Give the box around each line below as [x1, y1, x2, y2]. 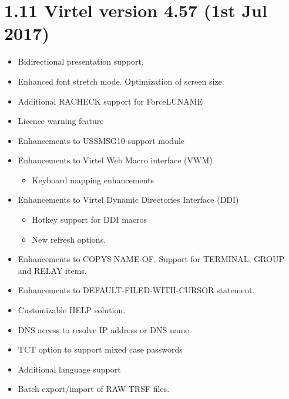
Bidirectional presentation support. [18, 55, 144, 68]
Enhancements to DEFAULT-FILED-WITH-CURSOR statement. [18, 284, 255, 296]
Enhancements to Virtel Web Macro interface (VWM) [18, 154, 213, 166]
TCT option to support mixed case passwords [18, 343, 183, 356]
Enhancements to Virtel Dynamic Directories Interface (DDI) [18, 193, 239, 206]
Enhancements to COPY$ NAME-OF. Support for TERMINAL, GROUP [18, 253, 284, 265]
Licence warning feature [18, 115, 104, 127]
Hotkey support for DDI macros [32, 213, 147, 226]
